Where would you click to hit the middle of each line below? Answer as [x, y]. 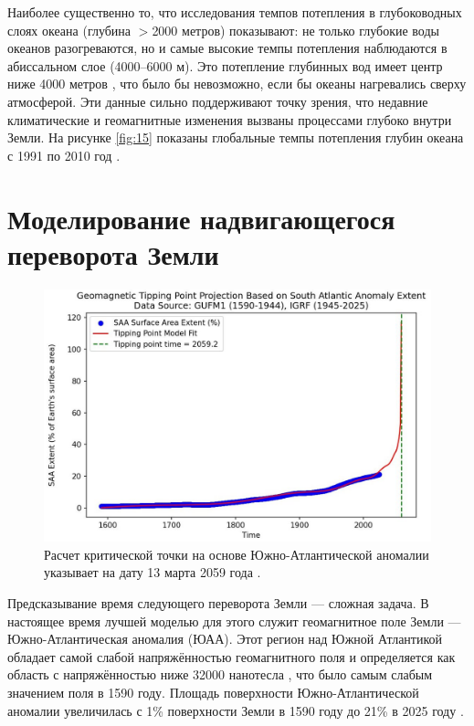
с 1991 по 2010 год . [64, 155]
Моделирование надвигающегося [201, 218]
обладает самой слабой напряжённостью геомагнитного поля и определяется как [232, 656]
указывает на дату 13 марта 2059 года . [153, 572]
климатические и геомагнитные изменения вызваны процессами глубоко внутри [230, 119]
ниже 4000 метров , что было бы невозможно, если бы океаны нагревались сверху [237, 84]
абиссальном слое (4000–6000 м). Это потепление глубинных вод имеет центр [225, 65]
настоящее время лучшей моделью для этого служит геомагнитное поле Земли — [234, 621]
